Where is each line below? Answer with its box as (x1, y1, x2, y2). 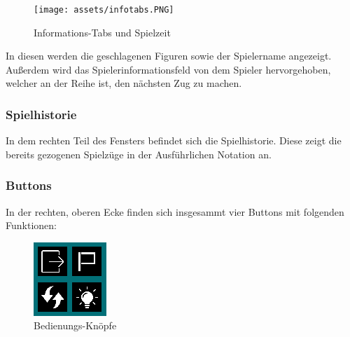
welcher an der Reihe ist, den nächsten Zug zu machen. (6, 76, 242, 90)
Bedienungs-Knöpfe (34, 318, 117, 333)
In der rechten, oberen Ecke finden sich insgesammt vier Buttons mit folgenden (6, 204, 344, 219)
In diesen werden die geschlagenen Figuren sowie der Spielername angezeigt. (6, 48, 332, 63)
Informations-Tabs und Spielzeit (34, 25, 171, 39)
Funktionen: (6, 218, 57, 233)
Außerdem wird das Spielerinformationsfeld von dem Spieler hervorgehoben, (6, 62, 331, 76)
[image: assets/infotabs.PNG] (34, 5, 174, 15)
